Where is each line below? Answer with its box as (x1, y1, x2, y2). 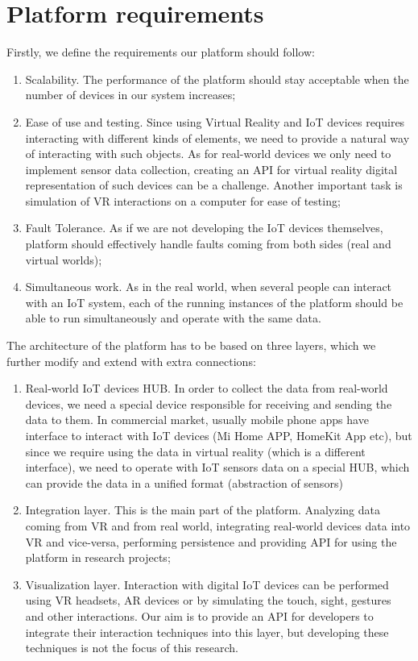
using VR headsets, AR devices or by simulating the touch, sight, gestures (25, 592, 391, 609)
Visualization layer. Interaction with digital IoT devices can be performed (25, 576, 389, 592)
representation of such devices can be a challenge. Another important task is (25, 177, 403, 193)
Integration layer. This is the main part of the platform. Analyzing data (25, 501, 380, 518)
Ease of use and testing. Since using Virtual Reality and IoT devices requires (25, 113, 405, 130)
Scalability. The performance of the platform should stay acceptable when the (25, 70, 409, 87)
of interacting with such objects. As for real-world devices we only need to (25, 145, 391, 162)
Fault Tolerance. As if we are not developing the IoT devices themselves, (25, 219, 383, 236)
